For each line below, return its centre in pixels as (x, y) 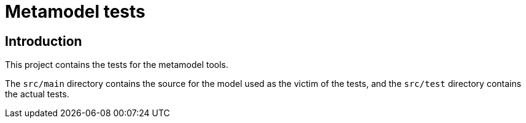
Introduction (44, 41)
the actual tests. (37, 94)
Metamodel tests (75, 12)
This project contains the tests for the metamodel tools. (117, 65)
